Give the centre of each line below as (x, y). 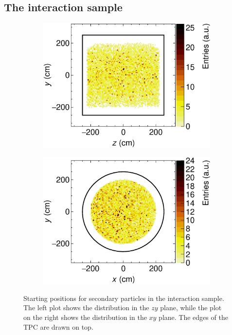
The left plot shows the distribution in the (86, 307)
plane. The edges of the (193, 317)
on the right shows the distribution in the (85, 317)
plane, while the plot (191, 307)
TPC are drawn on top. (58, 326)
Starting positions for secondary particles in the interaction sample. (124, 298)
